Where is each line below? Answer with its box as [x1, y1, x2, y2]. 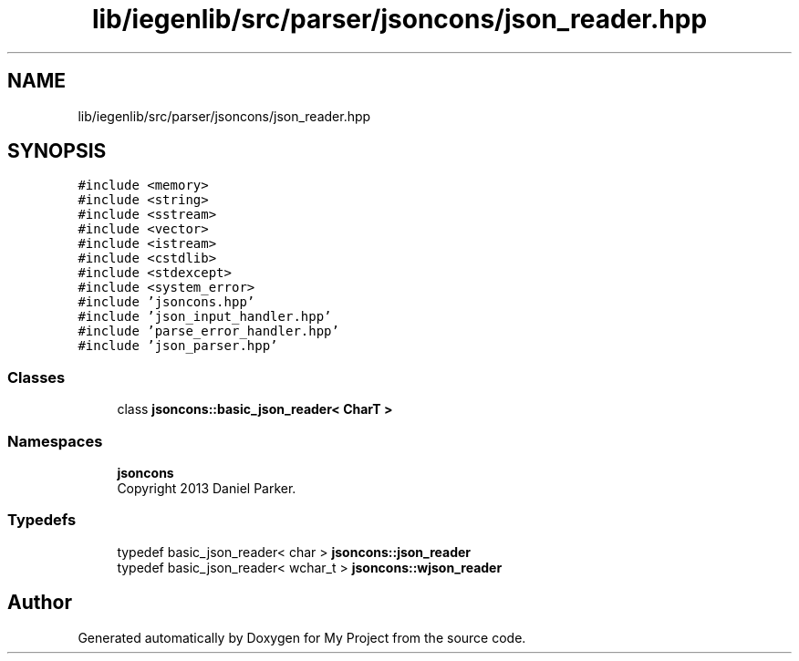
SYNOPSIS [7, 139, 107, 163]
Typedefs [7, 511, 77, 530]
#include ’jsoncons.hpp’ [78, 294, 255, 310]
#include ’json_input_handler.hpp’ [78, 309, 332, 325]
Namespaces [7, 431, 103, 450]
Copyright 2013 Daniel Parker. [117, 480, 296, 496]
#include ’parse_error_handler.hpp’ [78, 324, 339, 339]
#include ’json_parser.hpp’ [78, 338, 278, 354]
